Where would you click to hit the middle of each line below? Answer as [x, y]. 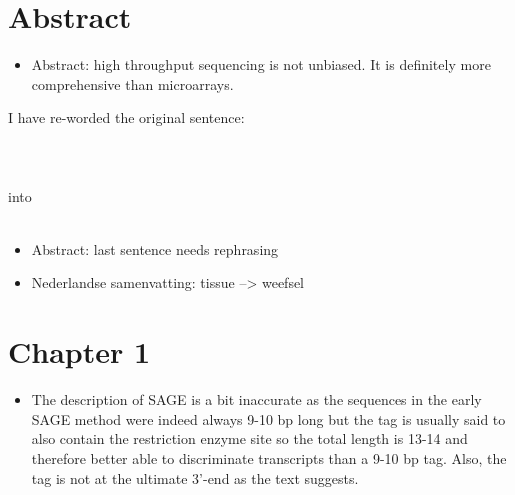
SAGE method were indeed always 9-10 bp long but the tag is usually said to [268, 418]
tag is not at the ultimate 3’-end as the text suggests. [195, 477]
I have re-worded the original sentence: [126, 117]
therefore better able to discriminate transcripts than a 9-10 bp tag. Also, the [269, 457]
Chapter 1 [79, 351]
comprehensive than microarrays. [132, 83]
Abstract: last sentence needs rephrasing [155, 248]
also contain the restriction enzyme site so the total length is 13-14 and [249, 438]
